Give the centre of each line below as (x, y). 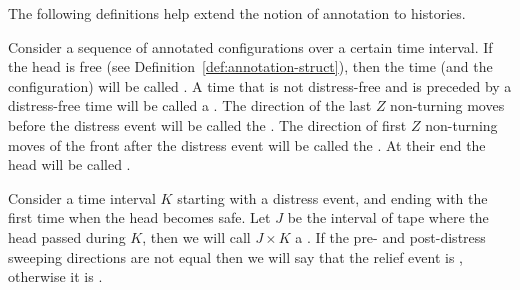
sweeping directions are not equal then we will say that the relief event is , (235, 256)
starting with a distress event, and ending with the (332, 197)
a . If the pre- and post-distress (390, 236)
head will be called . (69, 164)
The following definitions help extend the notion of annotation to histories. (237, 13)
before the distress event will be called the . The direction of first (207, 124)
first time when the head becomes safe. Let (139, 217)
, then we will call (196, 236)
